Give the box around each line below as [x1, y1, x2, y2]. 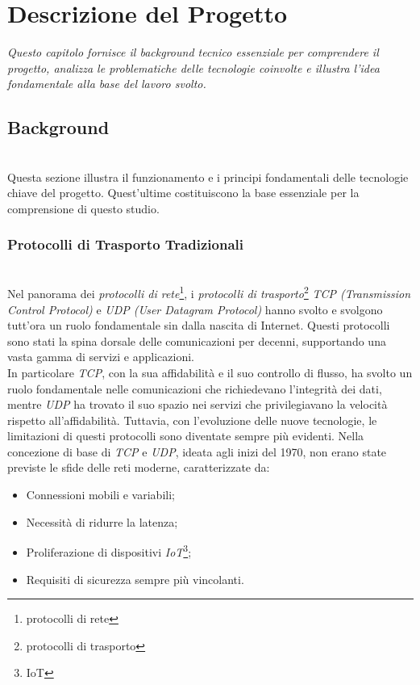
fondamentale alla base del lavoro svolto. [7, 75, 206, 92]
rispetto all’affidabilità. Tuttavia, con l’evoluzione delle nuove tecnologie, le [7, 411, 377, 428]
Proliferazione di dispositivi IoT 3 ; [26, 541, 192, 560]
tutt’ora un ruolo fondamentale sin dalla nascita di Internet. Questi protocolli [7, 317, 390, 334]
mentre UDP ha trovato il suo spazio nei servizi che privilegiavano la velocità [7, 396, 388, 413]
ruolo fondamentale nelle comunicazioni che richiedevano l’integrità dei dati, [7, 380, 382, 397]
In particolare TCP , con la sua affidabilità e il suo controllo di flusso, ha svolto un [7, 364, 413, 380]
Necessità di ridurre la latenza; [26, 513, 178, 530]
